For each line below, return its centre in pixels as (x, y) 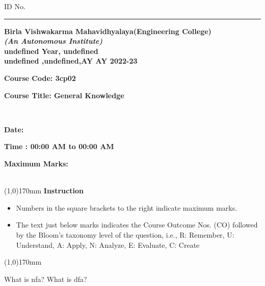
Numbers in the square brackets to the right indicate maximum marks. (127, 207)
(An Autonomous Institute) (54, 41)
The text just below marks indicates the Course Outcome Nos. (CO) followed (137, 225)
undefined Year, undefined (51, 51)
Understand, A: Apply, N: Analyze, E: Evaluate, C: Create (108, 245)
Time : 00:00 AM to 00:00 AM (59, 146)
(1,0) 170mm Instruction (44, 191)
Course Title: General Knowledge (64, 95)
